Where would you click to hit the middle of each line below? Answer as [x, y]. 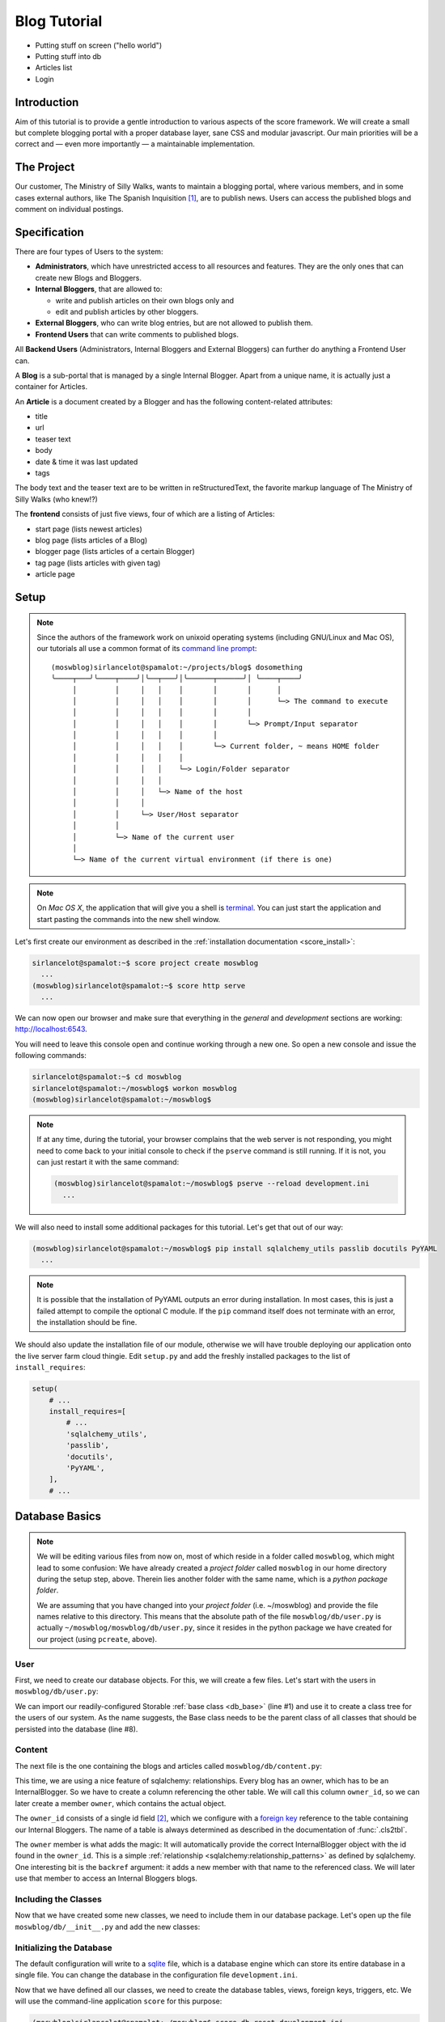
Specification [49, 232]
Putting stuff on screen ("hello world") [98, 45]
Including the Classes [59, 1899]
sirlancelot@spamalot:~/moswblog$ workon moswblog [135, 1088]
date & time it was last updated [87, 462]
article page [55, 574]
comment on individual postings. [70, 209]
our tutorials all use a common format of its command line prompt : [147, 649]
